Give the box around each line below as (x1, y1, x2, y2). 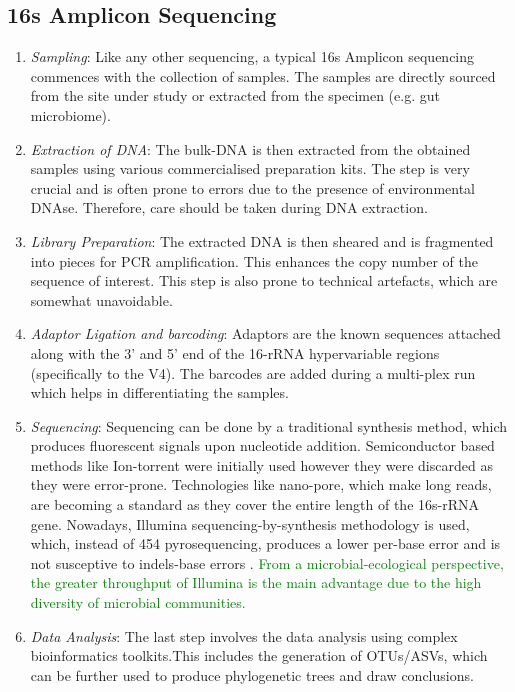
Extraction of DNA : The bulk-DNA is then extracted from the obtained (30, 138, 471, 159)
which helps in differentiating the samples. (30, 382, 289, 403)
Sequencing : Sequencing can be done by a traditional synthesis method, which (30, 415, 508, 436)
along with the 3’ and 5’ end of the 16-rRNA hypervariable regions (30, 342, 440, 363)
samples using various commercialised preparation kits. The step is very (30, 158, 470, 179)
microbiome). (30, 104, 111, 125)
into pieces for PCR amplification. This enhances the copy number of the (30, 250, 478, 271)
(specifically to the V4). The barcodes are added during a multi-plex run (30, 362, 476, 383)
